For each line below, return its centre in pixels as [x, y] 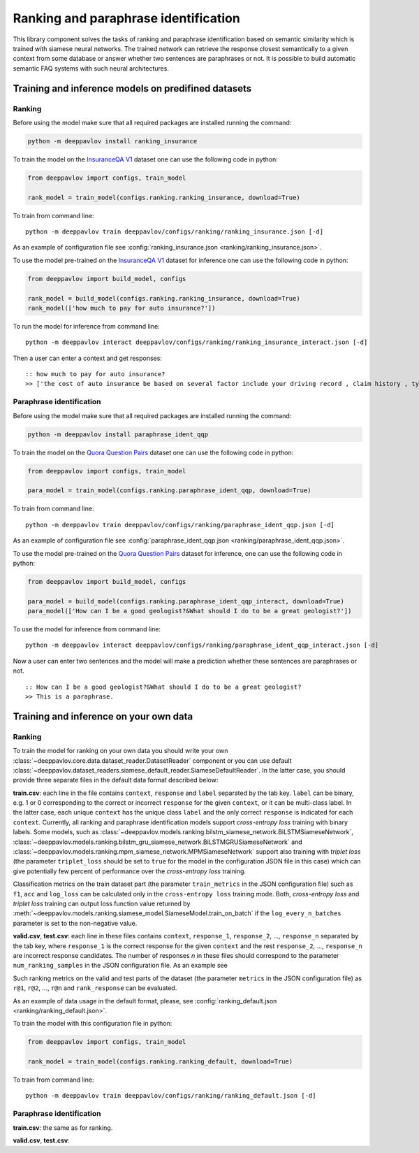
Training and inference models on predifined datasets [132, 88]
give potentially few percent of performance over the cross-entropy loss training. [130, 871]
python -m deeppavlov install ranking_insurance [112, 141]
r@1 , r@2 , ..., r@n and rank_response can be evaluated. [95, 988]
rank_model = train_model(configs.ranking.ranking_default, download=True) [160, 1062]
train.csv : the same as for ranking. [63, 1127]
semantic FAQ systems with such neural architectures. [91, 68]
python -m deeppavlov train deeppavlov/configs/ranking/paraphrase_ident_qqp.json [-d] [180, 525]
